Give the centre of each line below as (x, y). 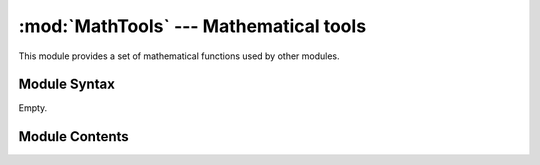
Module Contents (73, 136)
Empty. (33, 108)
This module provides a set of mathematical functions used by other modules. (179, 56)
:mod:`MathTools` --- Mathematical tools (192, 26)
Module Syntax (66, 84)
